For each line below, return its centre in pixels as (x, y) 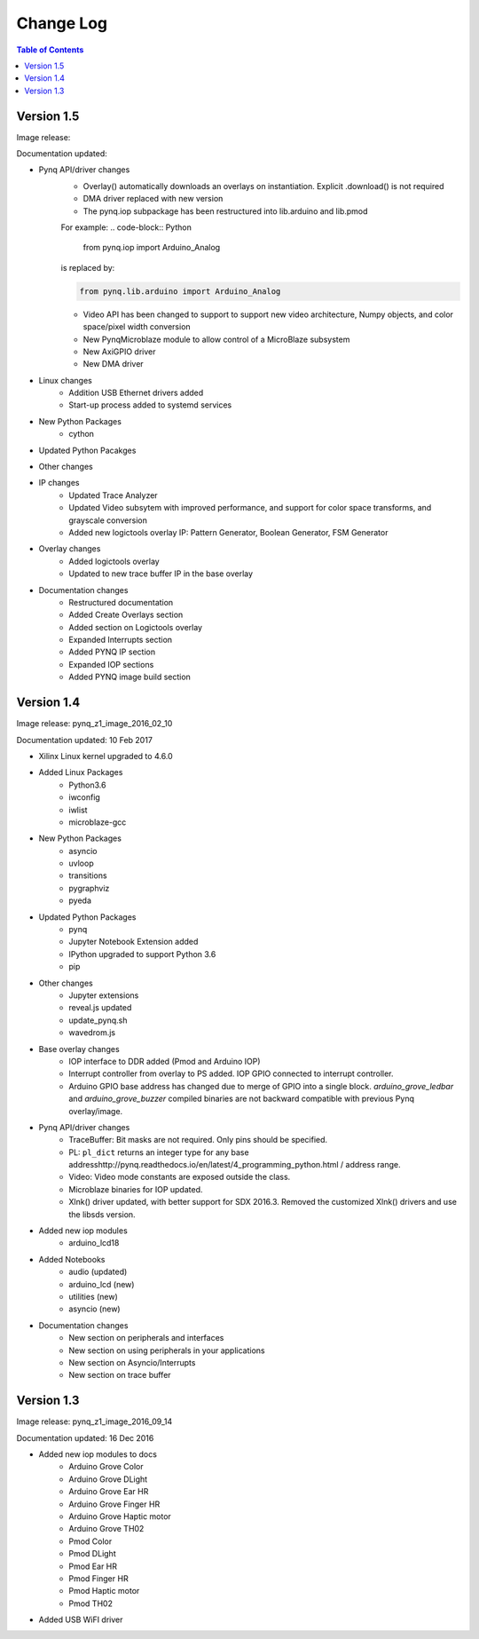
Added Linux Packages (81, 772)
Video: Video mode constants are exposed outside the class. (180, 1177)
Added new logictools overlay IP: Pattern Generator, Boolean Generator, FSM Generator (228, 532)
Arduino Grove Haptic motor (120, 1516)
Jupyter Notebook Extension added (133, 942)
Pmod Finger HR (98, 1578)
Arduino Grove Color (106, 1467)
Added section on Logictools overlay (136, 627)
